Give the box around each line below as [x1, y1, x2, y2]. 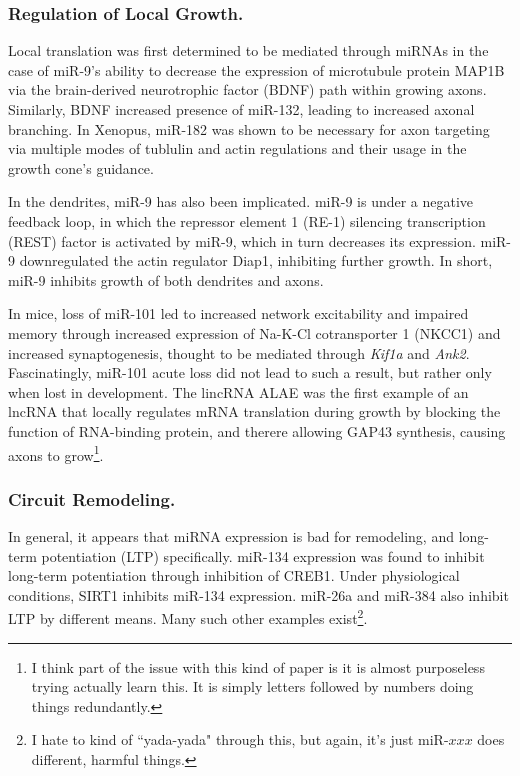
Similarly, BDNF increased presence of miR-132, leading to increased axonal [8, 99, 475, 119]
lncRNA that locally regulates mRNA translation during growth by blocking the [8, 401, 501, 422]
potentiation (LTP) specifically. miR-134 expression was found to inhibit [41, 545, 485, 566]
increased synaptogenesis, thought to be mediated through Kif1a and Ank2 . [8, 342, 470, 363]
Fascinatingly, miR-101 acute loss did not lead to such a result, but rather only [8, 362, 492, 383]
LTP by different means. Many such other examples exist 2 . [8, 605, 368, 628]
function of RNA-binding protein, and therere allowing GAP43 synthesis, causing [8, 420, 506, 441]
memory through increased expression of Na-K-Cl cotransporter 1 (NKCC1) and [8, 322, 501, 343]
